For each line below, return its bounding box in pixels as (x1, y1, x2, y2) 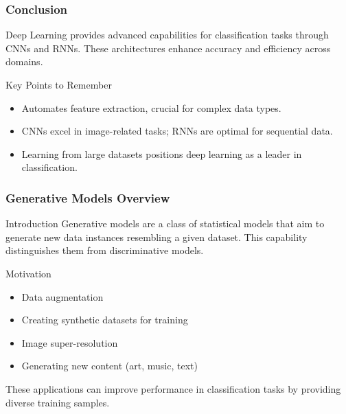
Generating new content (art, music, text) (21, 358, 198, 373)
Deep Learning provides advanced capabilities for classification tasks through (5, 27, 329, 42)
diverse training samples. (5, 395, 110, 409)
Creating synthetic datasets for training (21, 312, 188, 327)
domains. (5, 54, 43, 69)
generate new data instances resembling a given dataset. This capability (5, 229, 308, 244)
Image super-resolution (21, 335, 118, 349)
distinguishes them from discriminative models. (5, 243, 204, 257)
